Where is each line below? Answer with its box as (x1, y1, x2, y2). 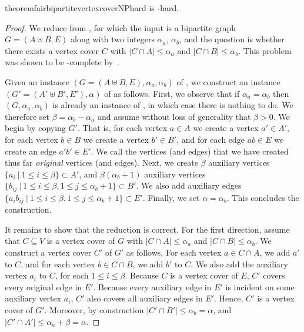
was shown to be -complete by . (5, 56, 119, 68)
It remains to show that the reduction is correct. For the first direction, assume (5, 223, 290, 235)
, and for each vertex (21, 257, 95, 270)
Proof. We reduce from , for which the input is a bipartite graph (5, 21, 236, 33)
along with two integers (71, 33, 155, 45)
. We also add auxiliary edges (136, 179, 242, 192)
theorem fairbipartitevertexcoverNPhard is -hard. (5, 2, 179, 14)
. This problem (238, 44, 292, 56)
